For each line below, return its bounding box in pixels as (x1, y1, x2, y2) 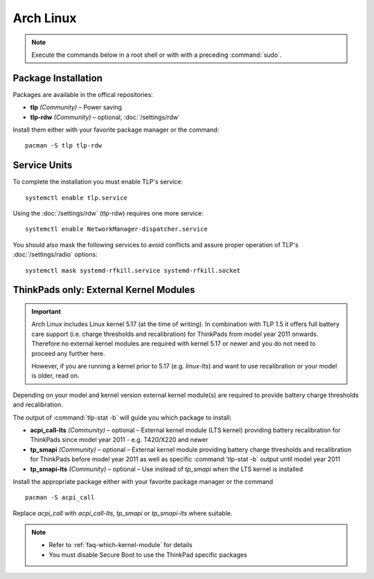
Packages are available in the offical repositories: (12, 90, 154, 98)
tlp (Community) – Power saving (30, 103, 123, 112)
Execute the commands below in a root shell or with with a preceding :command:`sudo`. (31, 51, 282, 59)
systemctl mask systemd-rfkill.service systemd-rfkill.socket (25, 267, 241, 274)
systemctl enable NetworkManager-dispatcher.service (25, 225, 208, 233)
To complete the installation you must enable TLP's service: (12, 177, 184, 186)
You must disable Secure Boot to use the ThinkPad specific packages (48, 551, 247, 559)
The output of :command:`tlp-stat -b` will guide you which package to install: (12, 413, 232, 422)
